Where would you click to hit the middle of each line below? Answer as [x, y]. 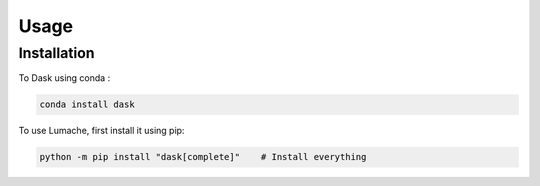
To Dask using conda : [64, 78]
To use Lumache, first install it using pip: [101, 131]
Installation [56, 53]
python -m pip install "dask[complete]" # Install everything [203, 157]
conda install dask [87, 104]
